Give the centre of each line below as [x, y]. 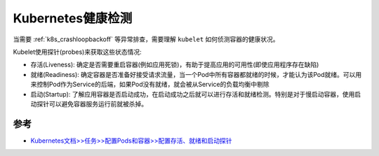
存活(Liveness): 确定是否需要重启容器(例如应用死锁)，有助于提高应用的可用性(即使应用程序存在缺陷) [175, 65]
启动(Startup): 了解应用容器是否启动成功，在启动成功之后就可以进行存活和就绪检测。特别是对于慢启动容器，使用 [193, 94]
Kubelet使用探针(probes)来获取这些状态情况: [77, 52]
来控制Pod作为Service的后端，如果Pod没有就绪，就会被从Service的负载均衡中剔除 [150, 85]
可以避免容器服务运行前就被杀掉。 [98, 104]
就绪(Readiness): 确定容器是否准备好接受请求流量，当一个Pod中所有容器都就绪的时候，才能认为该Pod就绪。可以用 [196, 74]
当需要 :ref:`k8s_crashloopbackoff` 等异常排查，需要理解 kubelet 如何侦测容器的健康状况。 [146, 39]
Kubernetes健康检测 [73, 18]
